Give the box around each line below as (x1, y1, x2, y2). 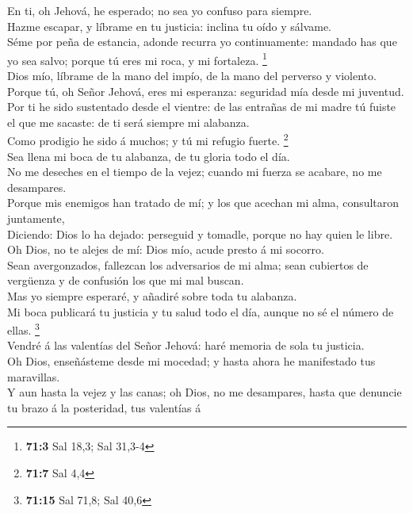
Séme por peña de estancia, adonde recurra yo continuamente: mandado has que (7, 33, 397, 50)
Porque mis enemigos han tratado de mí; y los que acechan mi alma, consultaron (7, 194, 400, 211)
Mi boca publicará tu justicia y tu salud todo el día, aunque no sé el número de (7, 303, 394, 320)
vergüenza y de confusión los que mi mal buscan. (7, 272, 244, 289)
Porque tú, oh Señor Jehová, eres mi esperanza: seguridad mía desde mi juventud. (7, 82, 404, 99)
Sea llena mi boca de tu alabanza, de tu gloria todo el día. (7, 147, 290, 164)
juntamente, (7, 210, 65, 227)
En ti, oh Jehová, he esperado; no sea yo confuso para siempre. (7, 2, 312, 18)
